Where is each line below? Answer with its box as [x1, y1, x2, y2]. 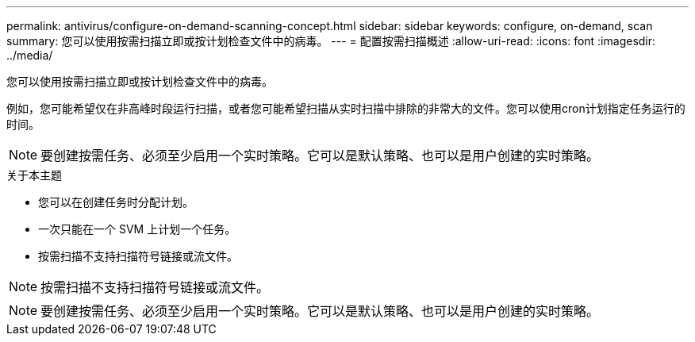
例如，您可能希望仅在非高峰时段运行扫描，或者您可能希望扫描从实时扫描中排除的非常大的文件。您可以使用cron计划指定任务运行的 [6, 102, 685, 115]
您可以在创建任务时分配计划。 [38, 195, 194, 209]
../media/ [6, 48, 53, 62]
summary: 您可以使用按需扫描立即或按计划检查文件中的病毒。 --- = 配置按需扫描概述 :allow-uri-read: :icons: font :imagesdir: [6, 34, 656, 48]
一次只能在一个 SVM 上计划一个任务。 [38, 222, 236, 236]
